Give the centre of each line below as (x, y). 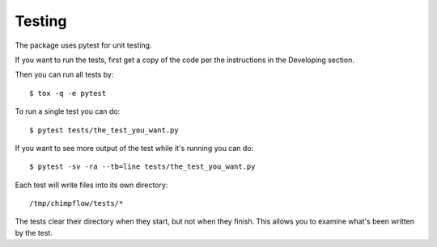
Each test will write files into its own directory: (91, 185)
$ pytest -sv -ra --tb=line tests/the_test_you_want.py (142, 167)
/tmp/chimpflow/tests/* (76, 203)
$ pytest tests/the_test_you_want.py (104, 130)
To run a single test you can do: (68, 111)
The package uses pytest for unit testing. (83, 45)
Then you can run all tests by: (64, 75)
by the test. (34, 232)
